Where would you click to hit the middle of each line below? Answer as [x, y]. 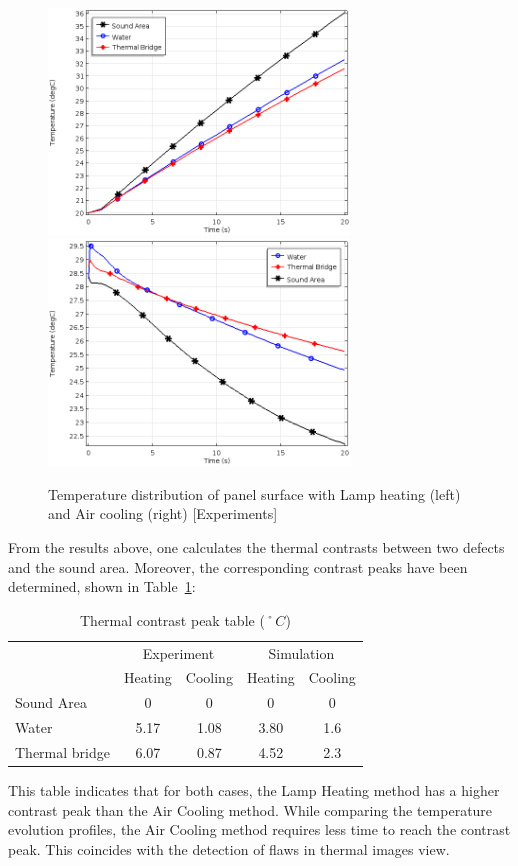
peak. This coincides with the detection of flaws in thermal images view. [229, 848]
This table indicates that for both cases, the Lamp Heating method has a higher [254, 790]
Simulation [301, 652]
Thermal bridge [62, 751]
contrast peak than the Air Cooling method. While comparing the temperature [250, 809]
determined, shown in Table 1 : [102, 586]
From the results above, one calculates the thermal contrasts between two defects [256, 546]
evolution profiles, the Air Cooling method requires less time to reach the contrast [259, 829]
